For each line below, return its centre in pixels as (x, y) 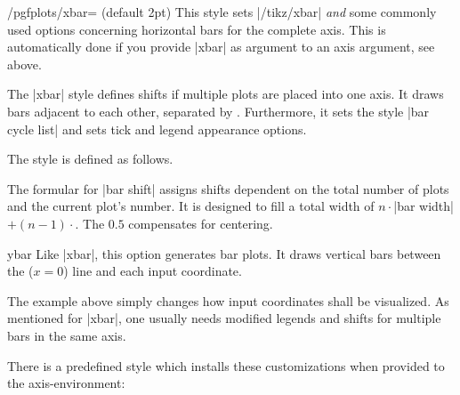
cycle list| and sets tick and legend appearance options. (157, 129)
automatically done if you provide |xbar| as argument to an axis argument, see (221, 47)
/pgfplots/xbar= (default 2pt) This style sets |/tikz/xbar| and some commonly (222, 12)
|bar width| (424, 206)
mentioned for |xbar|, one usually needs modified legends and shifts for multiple (224, 318)
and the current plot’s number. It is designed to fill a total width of (191, 206)
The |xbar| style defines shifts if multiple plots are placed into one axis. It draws (226, 94)
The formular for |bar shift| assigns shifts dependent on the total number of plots (228, 188)
